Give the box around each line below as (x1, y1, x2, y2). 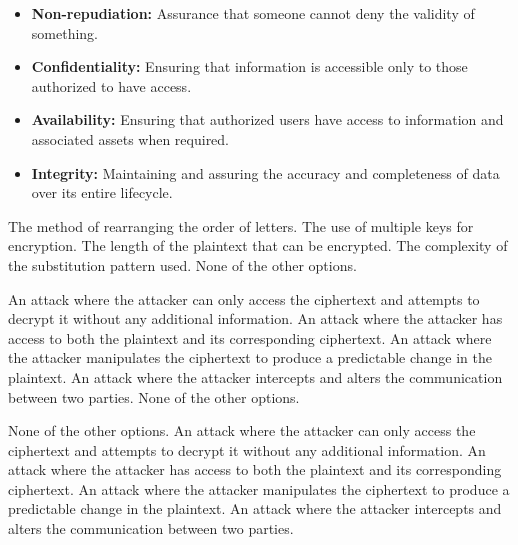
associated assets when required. (31, 128, 230, 149)
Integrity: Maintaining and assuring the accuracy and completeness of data (31, 162, 500, 183)
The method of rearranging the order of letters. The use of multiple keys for (8, 215, 474, 236)
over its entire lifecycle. (31, 182, 173, 203)
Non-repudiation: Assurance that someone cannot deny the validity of (31, 3, 475, 23)
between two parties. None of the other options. (8, 386, 300, 407)
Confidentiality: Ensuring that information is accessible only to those (31, 56, 468, 77)
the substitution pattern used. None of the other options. (8, 254, 357, 275)
